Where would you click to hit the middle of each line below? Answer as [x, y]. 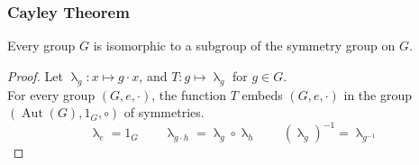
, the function [189, 94]
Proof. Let [35, 75]
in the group [378, 94]
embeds [262, 94]
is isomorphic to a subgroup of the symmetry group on [244, 46]
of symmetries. [164, 112]
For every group [51, 94]
